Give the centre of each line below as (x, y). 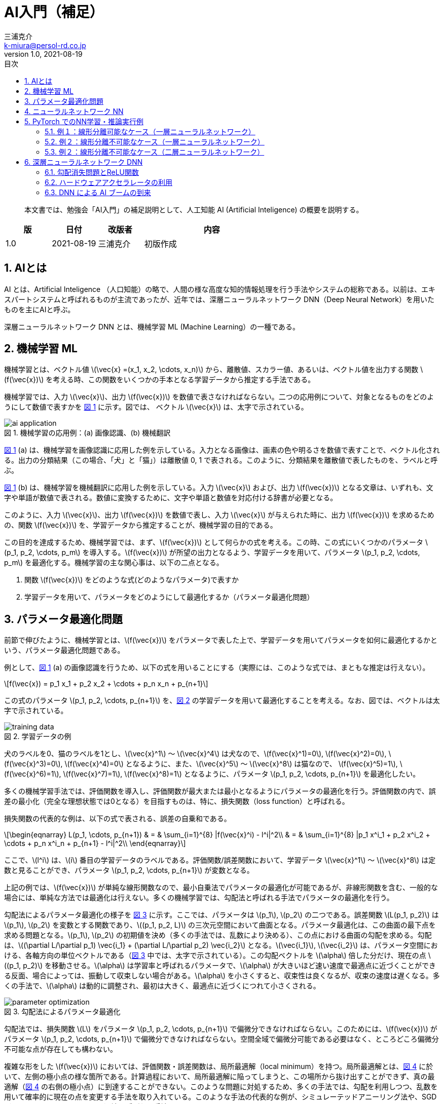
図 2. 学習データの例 (38, 737)
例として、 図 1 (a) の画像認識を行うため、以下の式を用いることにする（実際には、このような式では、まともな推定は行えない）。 (217, 668)
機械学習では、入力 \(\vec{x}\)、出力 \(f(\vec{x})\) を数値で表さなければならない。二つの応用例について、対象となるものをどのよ (219, 397)
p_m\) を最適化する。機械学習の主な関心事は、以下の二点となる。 (114, 563)
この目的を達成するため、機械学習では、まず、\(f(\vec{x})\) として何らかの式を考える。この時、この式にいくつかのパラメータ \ (216, 542)
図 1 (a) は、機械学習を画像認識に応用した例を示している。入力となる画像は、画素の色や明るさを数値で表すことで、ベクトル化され (222, 450)
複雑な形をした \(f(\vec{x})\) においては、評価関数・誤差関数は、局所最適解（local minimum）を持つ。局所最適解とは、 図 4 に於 (219, 1066)
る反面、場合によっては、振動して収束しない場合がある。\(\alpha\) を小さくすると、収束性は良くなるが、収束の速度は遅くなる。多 (222, 976)
